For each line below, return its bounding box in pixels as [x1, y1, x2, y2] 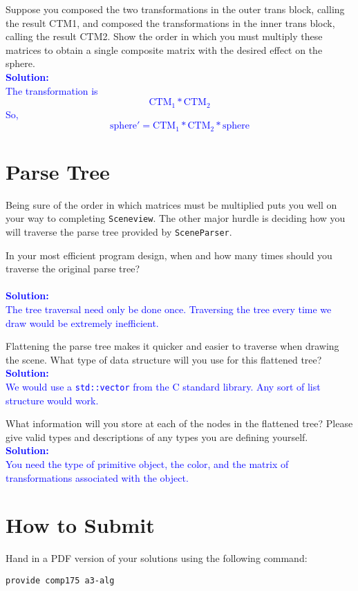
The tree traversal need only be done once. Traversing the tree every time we [6, 302, 332, 317]
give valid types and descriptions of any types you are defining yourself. [6, 429, 308, 444]
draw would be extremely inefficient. [6, 315, 159, 330]
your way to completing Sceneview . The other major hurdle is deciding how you [6, 211, 346, 225]
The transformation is [6, 83, 98, 97]
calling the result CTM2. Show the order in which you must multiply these [6, 29, 323, 44]
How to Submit [6, 511, 155, 539]
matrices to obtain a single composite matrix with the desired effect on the [6, 42, 323, 57]
